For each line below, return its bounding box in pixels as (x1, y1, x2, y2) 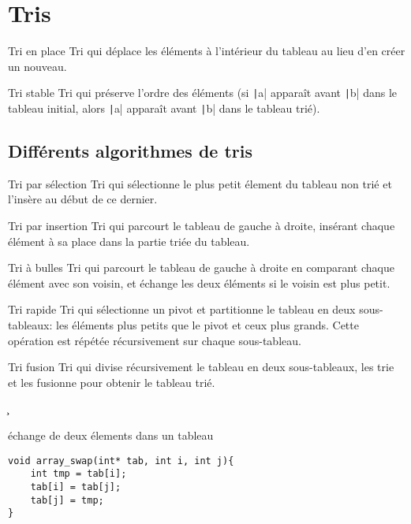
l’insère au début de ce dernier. (8, 191, 158, 207)
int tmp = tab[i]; (30, 468, 127, 480)
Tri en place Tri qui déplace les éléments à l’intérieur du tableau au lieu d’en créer (8, 43, 405, 59)
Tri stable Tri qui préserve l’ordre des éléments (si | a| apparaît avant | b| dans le (8, 84, 398, 101)
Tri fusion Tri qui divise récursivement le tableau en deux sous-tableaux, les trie (8, 359, 394, 375)
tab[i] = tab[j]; (30, 481, 121, 492)
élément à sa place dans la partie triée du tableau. (8, 232, 250, 249)
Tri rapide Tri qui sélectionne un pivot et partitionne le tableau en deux (8, 301, 356, 318)
